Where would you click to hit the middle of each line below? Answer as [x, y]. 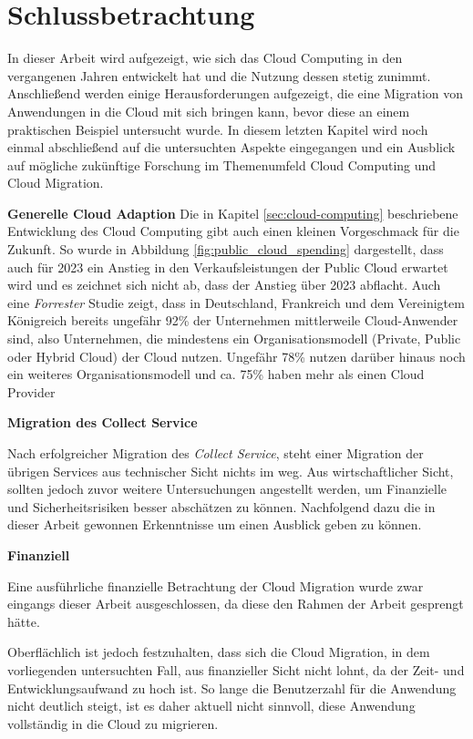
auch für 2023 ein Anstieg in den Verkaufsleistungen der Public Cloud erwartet [228, 267]
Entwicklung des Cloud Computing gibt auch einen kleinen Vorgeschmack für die [233, 231]
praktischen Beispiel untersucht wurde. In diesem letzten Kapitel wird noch [218, 129]
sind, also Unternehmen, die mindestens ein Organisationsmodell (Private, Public [234, 339]
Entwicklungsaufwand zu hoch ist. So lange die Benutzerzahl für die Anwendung [232, 688]
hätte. [24, 621]
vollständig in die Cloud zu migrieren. [113, 723]
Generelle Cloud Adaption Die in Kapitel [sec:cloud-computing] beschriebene [233, 213]
